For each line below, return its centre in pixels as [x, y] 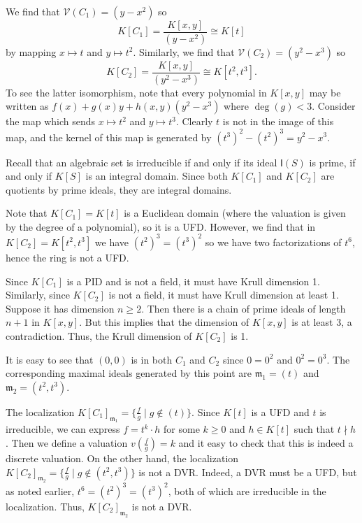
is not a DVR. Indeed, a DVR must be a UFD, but [248, 472]
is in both [152, 359]
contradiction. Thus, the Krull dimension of [99, 335]
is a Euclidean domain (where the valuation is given [235, 213]
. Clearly [194, 121]
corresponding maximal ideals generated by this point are [129, 373]
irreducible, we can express [63, 429]
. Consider [334, 106]
